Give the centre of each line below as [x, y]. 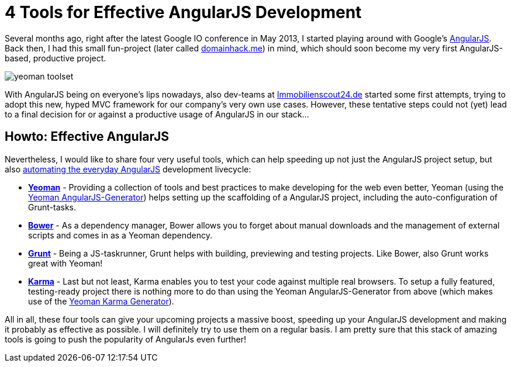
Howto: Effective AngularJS [87, 137]
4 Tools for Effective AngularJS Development [183, 12]
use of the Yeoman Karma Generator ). [101, 301]
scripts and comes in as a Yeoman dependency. [120, 235]
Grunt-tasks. [52, 207]
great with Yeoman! [65, 263]
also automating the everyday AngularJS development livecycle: [128, 169]
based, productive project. [56, 58]
